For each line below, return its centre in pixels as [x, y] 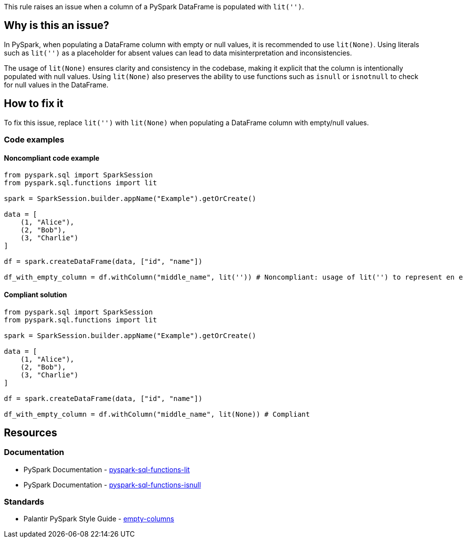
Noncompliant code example [52, 158]
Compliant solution [36, 294]
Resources [31, 432]
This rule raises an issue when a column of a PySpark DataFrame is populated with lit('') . [154, 7]
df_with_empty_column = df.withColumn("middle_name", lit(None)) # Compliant [157, 414]
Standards [24, 502]
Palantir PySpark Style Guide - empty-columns [99, 519]
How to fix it [34, 104]
